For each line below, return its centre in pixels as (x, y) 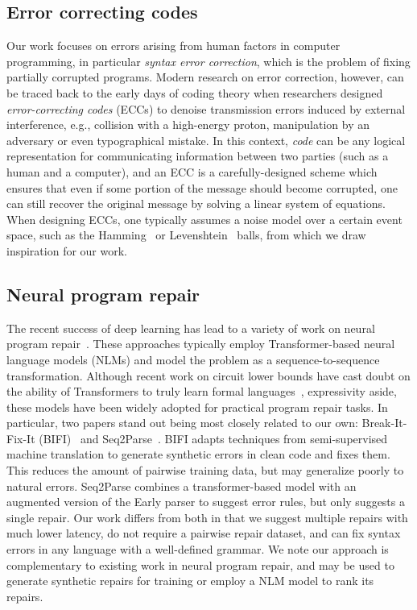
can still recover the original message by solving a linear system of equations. (196, 203)
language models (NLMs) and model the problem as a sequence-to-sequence (193, 359)
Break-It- (384, 423)
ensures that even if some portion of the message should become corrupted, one (202, 187)
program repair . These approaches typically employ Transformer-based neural (201, 344)
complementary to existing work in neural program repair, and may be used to (200, 564)
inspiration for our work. (67, 250)
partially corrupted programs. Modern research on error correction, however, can (205, 77)
